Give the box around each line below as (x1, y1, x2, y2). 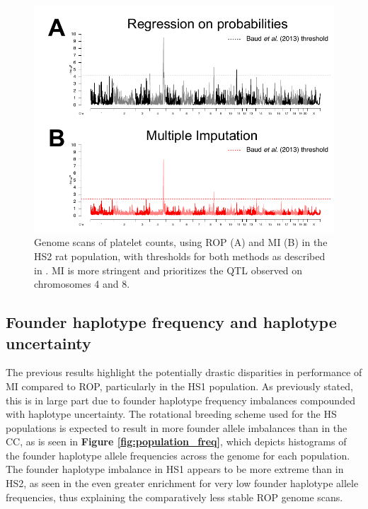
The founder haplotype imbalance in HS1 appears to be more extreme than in (6, 462, 344, 476)
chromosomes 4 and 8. (34, 276, 130, 291)
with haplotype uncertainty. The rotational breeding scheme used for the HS (6, 406, 337, 421)
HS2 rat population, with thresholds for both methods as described (34, 248, 326, 263)
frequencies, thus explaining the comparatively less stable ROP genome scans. (6, 489, 343, 504)
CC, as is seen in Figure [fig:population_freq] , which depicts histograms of (6, 434, 347, 449)
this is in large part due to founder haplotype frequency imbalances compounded (6, 392, 355, 407)
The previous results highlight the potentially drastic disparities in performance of (6, 365, 362, 380)
